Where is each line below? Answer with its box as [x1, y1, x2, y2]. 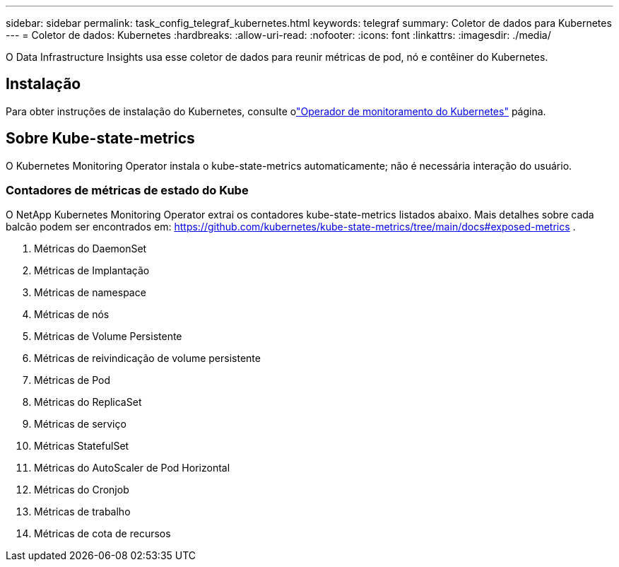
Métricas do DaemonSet [34, 242, 147, 255]
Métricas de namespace [34, 286, 146, 299]
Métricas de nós [34, 308, 110, 321]
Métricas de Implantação [34, 264, 150, 277]
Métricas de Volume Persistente [34, 330, 182, 343]
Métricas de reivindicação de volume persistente [34, 352, 261, 365]
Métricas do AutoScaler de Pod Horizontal [34, 462, 230, 474]
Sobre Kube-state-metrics [6, 129, 195, 148]
